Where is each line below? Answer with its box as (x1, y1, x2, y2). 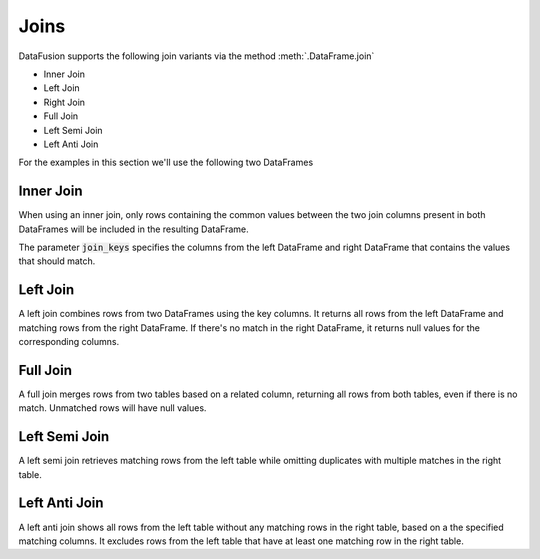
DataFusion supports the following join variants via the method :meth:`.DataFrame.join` (18, 50, 375, 62)
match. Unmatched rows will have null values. (18, 402, 207, 414)
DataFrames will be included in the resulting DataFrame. (18, 223, 249, 235)
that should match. (18, 255, 96, 267)
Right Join (43, 96, 85, 108)
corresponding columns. (18, 336, 120, 348)
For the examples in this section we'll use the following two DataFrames (18, 156, 314, 169)
